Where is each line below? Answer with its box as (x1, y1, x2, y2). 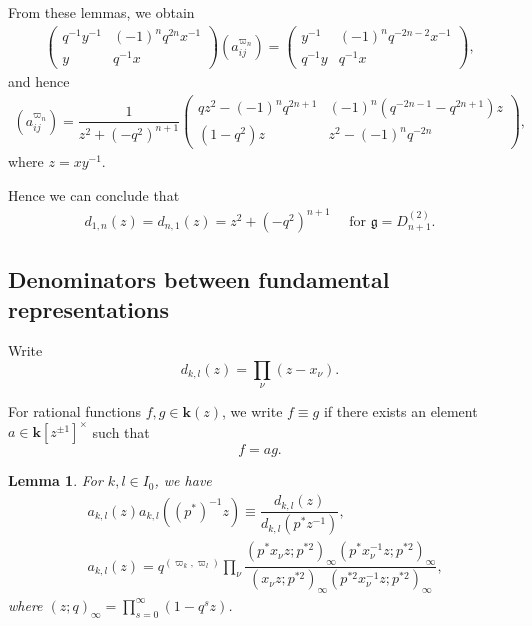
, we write (222, 401, 283, 422)
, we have (154, 470, 212, 491)
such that (92, 421, 150, 442)
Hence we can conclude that (8, 184, 180, 205)
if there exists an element (323, 401, 478, 422)
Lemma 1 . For (8, 470, 103, 491)
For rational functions (8, 401, 141, 422)
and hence (8, 71, 70, 92)
